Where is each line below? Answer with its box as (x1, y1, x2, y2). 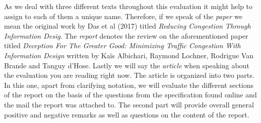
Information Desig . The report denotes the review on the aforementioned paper (4, 30, 248, 41)
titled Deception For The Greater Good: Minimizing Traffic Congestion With (4, 40, 241, 51)
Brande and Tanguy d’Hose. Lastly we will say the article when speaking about (4, 60, 249, 70)
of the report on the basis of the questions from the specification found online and (4, 89, 257, 100)
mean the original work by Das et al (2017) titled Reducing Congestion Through (4, 21, 251, 31)
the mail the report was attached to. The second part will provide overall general (4, 99, 254, 109)
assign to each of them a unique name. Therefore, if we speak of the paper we (4, 11, 242, 21)
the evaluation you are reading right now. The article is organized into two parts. (4, 70, 254, 80)
